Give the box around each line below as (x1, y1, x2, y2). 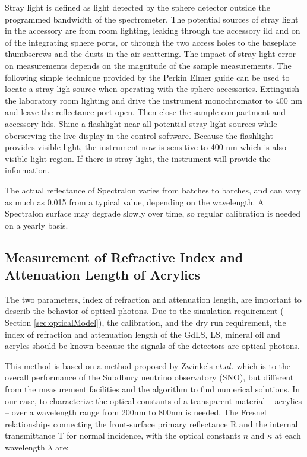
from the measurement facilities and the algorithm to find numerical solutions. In (5, 383, 300, 395)
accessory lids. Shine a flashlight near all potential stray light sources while (5, 117, 277, 129)
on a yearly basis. (5, 218, 68, 231)
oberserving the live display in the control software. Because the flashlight (5, 129, 273, 141)
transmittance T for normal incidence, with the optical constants (5, 429, 241, 442)
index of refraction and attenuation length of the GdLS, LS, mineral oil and (5, 328, 280, 340)
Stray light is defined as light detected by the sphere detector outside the (5, 1, 270, 13)
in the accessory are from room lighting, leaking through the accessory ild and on (5, 24, 300, 37)
